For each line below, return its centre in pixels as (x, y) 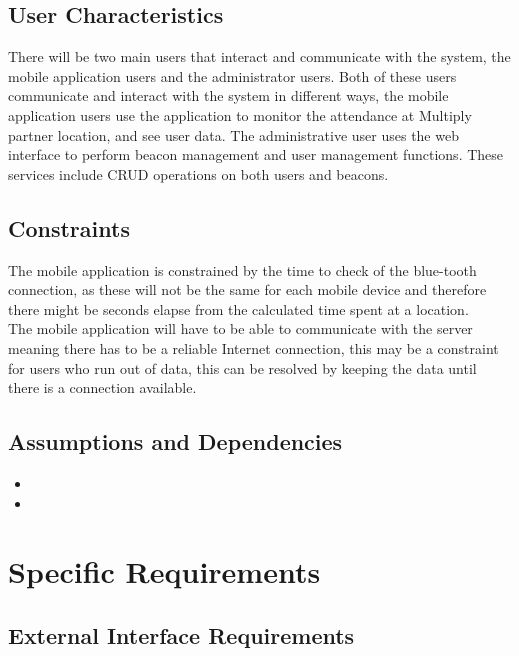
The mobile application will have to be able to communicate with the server (240, 328)
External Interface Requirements (181, 634)
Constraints (69, 227)
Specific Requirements (164, 571)
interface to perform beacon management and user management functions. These (256, 154)
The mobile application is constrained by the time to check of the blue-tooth (242, 269)
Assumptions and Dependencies (175, 441)
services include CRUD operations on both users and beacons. (198, 173)
